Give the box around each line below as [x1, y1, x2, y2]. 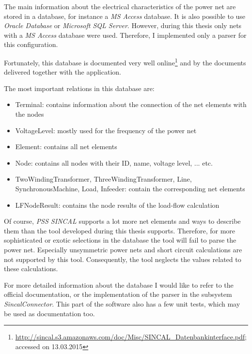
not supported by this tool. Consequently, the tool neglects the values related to [4, 254, 241, 264]
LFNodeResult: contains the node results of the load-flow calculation [15, 200, 220, 210]
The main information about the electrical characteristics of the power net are [4, 1, 236, 11]
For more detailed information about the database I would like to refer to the [4, 279, 234, 290]
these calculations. [4, 263, 58, 274]
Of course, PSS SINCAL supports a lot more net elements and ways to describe [4, 216, 241, 226]
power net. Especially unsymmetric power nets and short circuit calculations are [4, 244, 242, 254]
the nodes [15, 109, 44, 119]
